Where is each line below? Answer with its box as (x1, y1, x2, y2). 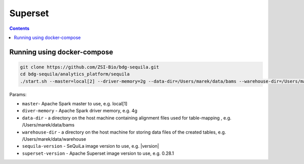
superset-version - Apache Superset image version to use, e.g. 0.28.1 (22, 150, 174, 156)
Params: (9, 91, 27, 97)
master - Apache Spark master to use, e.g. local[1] (22, 101, 128, 107)
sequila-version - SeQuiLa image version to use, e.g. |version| (22, 143, 159, 149)
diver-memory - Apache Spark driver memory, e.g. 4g (22, 108, 138, 114)
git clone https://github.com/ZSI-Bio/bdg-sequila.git (20, 64, 159, 70)
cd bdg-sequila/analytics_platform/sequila (20, 71, 130, 77)
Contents (9, 25, 30, 31)
